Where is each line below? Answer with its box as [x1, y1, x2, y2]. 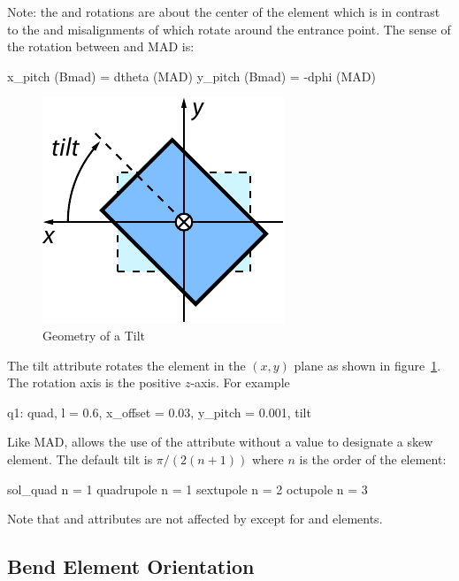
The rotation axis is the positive [7, 373, 181, 392]
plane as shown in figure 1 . [294, 355, 441, 374]
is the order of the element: [299, 449, 447, 468]
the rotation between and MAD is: [7, 37, 195, 56]
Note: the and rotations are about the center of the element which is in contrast [7, 3, 440, 20]
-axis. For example [190, 373, 290, 392]
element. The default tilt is [7, 449, 153, 468]
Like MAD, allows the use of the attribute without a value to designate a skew [7, 432, 433, 451]
